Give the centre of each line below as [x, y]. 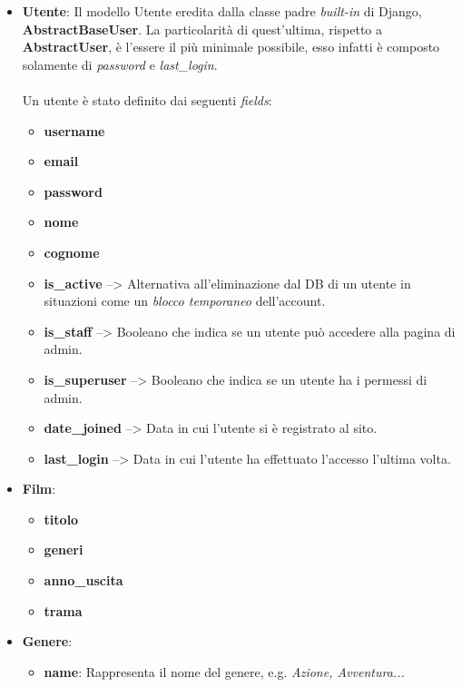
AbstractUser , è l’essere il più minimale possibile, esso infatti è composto [231, 47]
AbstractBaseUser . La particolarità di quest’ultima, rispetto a [202, 29]
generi [64, 550]
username [74, 130]
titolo [61, 519]
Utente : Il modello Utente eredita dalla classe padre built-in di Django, [222, 11]
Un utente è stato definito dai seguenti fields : [147, 99]
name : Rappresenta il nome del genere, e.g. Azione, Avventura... [224, 671]
